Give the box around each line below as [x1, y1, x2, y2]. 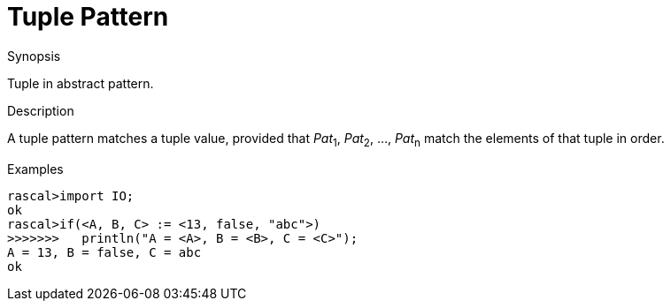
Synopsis [7, 48, 61, 64]
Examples [7, 161, 64, 177]
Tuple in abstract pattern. [7, 75, 154, 91]
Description [7, 102, 74, 118]
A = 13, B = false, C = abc [7, 244, 202, 259]
